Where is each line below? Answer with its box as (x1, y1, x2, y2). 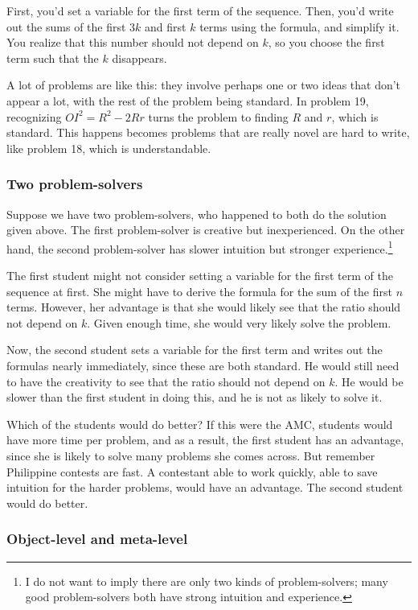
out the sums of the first (6, 18, 126, 35)
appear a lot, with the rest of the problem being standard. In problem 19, (6, 92, 369, 109)
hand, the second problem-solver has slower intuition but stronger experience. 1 (6, 237, 393, 257)
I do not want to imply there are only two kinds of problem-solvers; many (25, 572, 388, 589)
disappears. (112, 49, 167, 66)
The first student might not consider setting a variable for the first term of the (6, 267, 393, 283)
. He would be (334, 373, 404, 389)
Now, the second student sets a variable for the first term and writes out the (6, 341, 383, 358)
